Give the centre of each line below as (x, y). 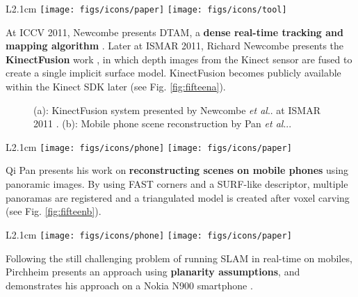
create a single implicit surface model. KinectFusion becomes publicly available (173, 73)
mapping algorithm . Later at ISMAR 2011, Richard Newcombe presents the (175, 46)
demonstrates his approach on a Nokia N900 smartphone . (129, 285)
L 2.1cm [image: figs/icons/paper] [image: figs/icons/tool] (146, 8)
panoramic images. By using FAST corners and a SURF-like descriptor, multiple (177, 184)
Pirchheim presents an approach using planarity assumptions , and (153, 272)
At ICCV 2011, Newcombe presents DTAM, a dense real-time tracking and (174, 32)
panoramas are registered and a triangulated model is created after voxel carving (178, 197)
